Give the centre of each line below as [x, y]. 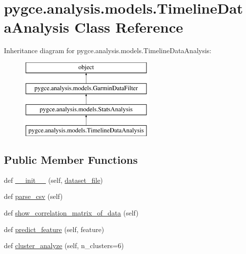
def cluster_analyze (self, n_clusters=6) [64, 245]
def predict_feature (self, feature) [54, 229]
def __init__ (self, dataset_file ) [53, 180]
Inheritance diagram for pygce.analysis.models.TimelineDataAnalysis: [108, 50]
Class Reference [129, 27]
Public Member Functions [71, 160]
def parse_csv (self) [33, 196]
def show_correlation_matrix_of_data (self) [71, 213]
